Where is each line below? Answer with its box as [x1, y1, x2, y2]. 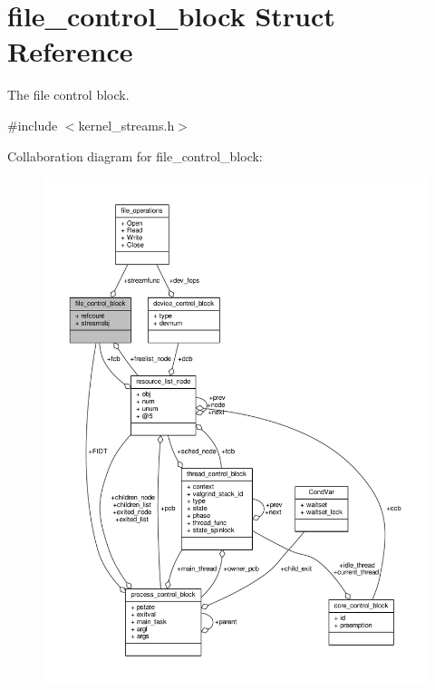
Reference [7, 33, 133, 70]
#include [7, 115, 58, 134]
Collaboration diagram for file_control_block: [7, 146, 263, 165]
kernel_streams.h [78, 115, 175, 134]
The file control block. [7, 85, 130, 104]
